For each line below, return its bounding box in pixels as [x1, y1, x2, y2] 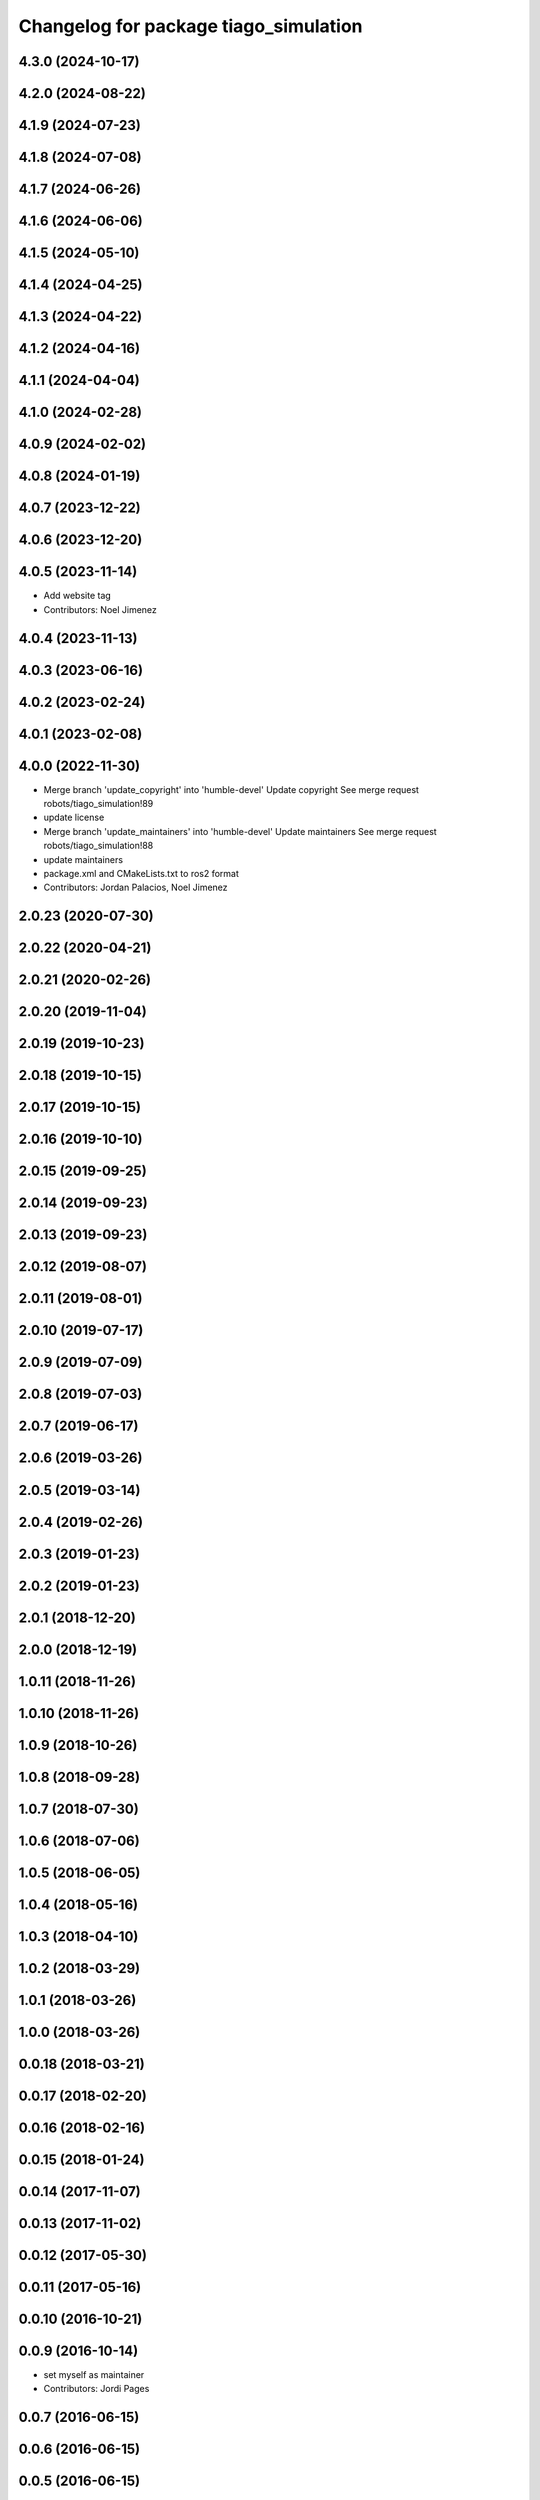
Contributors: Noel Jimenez [43, 603, 157, 615]
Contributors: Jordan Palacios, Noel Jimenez [43, 881, 229, 894]
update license [43, 811, 105, 824]
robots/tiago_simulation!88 [43, 840, 154, 852]
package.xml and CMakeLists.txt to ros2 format [43, 868, 240, 880]
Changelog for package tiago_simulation [18, 15, 364, 37]
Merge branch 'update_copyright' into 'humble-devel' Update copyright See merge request [43, 783, 420, 795]
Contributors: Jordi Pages [43, 2383, 150, 2395]
